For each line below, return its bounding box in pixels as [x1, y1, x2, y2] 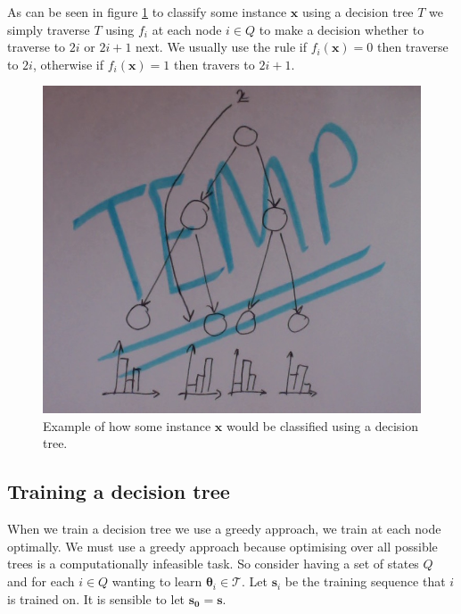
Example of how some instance [43, 416, 211, 435]
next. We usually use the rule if [136, 37, 307, 56]
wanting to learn [111, 572, 202, 591]
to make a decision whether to [259, 20, 424, 38]
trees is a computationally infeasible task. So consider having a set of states [7, 554, 419, 573]
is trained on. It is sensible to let [7, 589, 185, 608]
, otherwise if [32, 54, 104, 73]
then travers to [174, 54, 255, 73]
